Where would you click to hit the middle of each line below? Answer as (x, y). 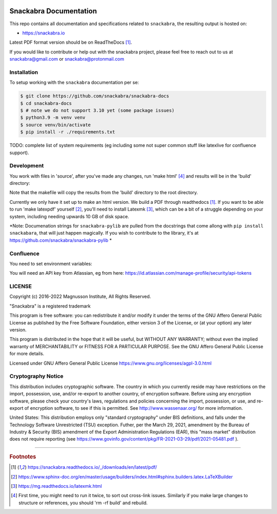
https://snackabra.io (44, 33)
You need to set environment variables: (51, 263)
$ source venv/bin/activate (55, 125)
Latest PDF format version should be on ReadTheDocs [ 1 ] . (71, 42)
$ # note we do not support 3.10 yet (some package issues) (97, 110)
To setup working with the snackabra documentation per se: (74, 83)
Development (27, 166)
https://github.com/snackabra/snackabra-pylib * (61, 240)
